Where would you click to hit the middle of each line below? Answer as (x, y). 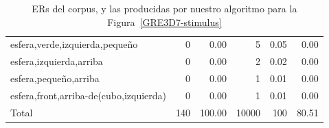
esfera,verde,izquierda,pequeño (74, 44)
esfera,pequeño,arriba (55, 78)
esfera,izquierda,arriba (57, 61)
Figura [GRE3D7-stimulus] (164, 22)
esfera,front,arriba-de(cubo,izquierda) (89, 95)
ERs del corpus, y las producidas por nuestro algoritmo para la (164, 8)
